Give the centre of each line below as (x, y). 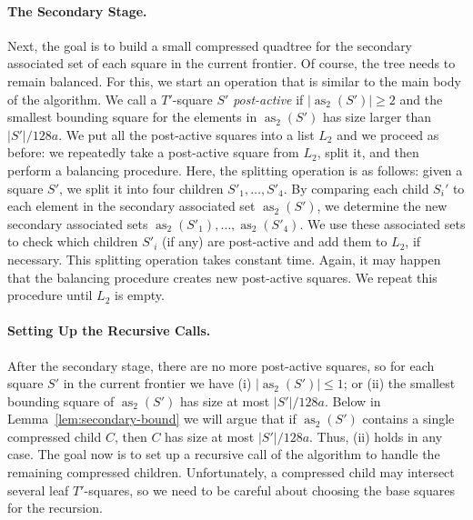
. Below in (352, 400)
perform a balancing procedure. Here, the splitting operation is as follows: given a (235, 170)
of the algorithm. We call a (82, 99)
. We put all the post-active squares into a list (186, 134)
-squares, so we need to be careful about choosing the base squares (269, 490)
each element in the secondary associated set (131, 206)
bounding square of (61, 400)
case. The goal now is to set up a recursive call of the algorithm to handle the (224, 454)
